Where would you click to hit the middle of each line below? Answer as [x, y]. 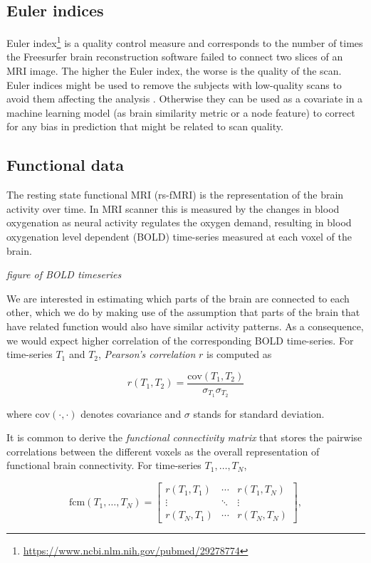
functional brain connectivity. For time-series [104, 465]
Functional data [66, 165]
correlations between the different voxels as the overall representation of [163, 451]
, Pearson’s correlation [147, 354]
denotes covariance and [131, 413]
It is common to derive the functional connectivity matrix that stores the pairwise [184, 437]
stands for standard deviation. [259, 413]
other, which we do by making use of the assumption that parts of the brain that [183, 312]
